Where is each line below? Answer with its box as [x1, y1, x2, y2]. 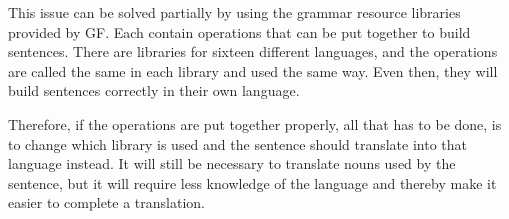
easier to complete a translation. [8, 192, 205, 213]
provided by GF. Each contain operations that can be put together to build [8, 21, 471, 42]
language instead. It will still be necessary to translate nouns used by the [8, 153, 456, 174]
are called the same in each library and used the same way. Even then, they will [8, 60, 498, 81]
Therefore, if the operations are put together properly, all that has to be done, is [8, 113, 502, 134]
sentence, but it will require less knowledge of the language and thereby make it [8, 172, 497, 193]
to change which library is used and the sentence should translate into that [8, 133, 468, 154]
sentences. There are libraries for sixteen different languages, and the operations [8, 41, 498, 62]
